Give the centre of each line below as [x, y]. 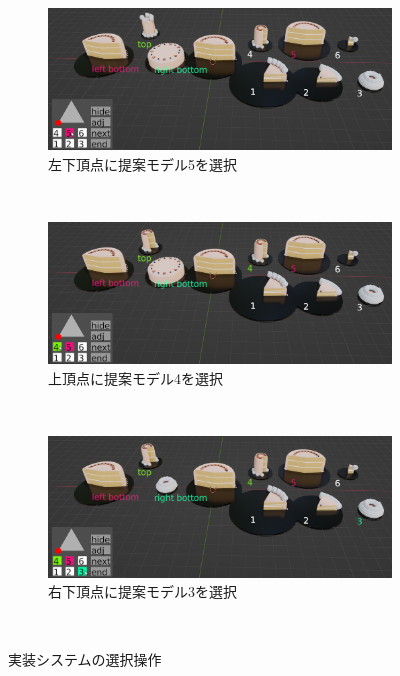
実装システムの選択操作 [85, 658]
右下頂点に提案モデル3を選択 [142, 591]
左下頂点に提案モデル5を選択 [142, 163]
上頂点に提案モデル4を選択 [135, 377]
